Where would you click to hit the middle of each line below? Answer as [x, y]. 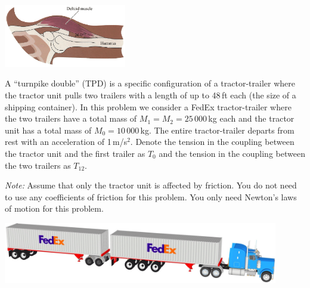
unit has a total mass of [48, 130]
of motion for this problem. [54, 208]
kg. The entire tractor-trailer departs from [217, 130]
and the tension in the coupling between [232, 153]
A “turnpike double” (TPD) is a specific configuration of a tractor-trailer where [150, 83]
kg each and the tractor [251, 118]
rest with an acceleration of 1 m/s [66, 142]
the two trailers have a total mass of [71, 118]
